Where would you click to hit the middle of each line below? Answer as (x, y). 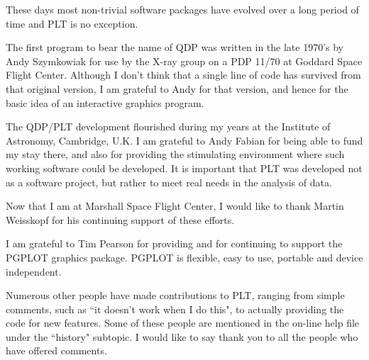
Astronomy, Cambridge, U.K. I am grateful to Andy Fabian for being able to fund (184, 140)
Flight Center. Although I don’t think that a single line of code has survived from (183, 75)
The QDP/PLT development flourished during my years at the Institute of (168, 126)
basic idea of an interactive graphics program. (105, 102)
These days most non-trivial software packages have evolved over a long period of (182, 9)
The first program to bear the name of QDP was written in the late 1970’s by (175, 47)
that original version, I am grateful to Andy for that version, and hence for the (177, 88)
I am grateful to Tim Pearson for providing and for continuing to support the (174, 243)
